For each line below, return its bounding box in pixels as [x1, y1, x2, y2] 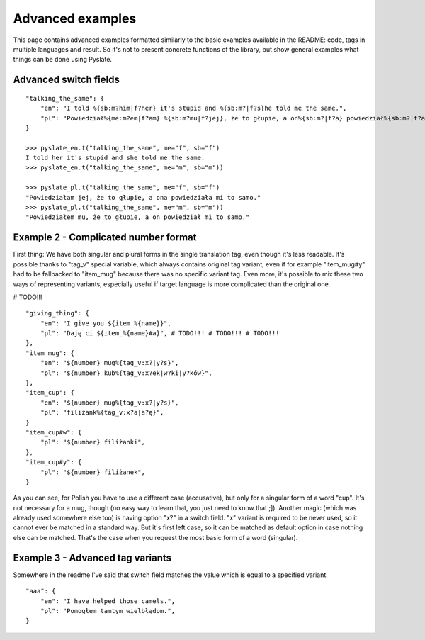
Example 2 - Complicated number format [13, 231, 197, 244]
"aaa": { [25, 587, 56, 595]
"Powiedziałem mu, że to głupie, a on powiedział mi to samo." [25, 213, 250, 221]
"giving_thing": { [25, 309, 90, 318]
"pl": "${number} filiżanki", [40, 438, 145, 447]
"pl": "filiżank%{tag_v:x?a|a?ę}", [40, 408, 164, 417]
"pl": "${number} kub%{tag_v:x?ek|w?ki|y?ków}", [40, 369, 212, 377]
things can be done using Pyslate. [13, 55, 113, 64]
